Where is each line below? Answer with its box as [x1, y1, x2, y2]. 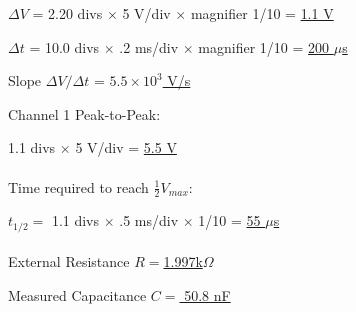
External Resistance [8, 251, 130, 272]
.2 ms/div [119, 36, 179, 57]
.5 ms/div [119, 210, 179, 231]
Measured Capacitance [8, 285, 147, 306]
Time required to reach [8, 176, 149, 197]
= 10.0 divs [29, 36, 100, 57]
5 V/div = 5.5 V [75, 137, 177, 158]
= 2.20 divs [32, 3, 103, 23]
